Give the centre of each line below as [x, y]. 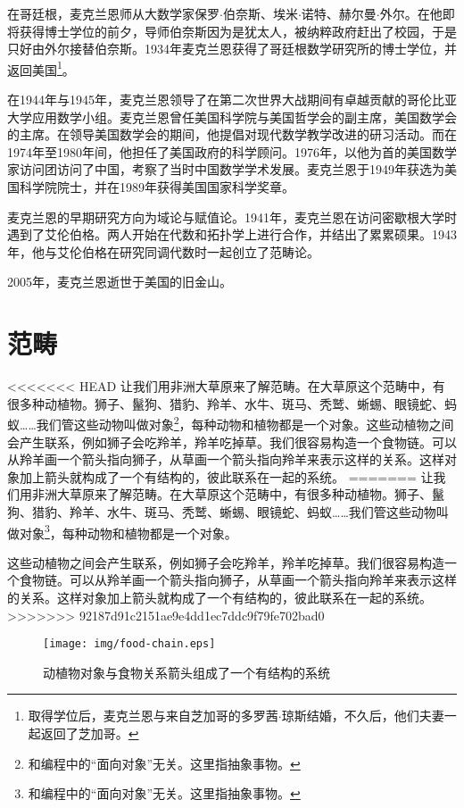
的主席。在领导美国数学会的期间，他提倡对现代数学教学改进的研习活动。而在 [232, 134]
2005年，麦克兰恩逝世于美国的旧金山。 [120, 282]
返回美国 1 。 [41, 68]
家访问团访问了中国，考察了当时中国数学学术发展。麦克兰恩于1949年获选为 [226, 169]
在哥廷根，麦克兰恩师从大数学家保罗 [113, 13]
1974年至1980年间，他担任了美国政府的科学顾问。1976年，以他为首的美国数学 [232, 151]
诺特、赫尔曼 [339, 13]
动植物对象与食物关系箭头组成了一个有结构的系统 [186, 672]
